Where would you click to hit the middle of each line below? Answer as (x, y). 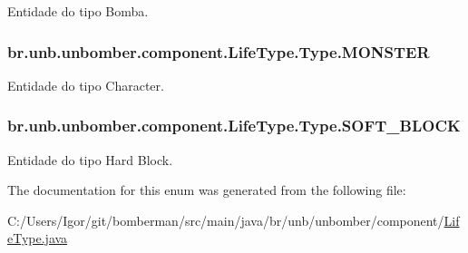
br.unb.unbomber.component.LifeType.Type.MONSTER (219, 51)
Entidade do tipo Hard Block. (90, 159)
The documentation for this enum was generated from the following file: (207, 190)
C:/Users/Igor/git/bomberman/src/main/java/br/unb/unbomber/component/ (226, 220)
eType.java (38, 238)
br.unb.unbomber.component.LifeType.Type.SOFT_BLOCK (234, 126)
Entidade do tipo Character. (86, 85)
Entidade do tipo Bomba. (78, 11)
